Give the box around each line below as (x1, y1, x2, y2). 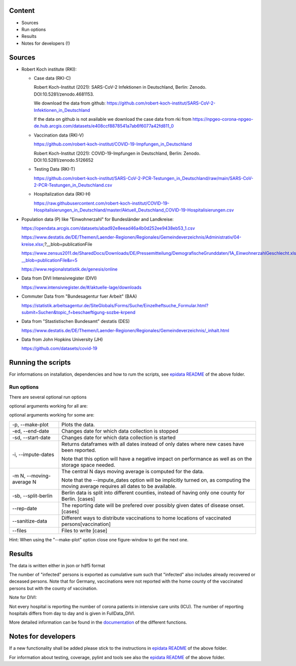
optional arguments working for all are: (9, 403, 88, 409)
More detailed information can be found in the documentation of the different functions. (9, 619, 187, 626)
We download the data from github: (34, 100, 106, 106)
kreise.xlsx (21, 241, 43, 247)
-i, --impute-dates (12, 451, 54, 458)
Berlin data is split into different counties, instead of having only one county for (61, 489, 245, 496)
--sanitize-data (12, 518, 47, 525)
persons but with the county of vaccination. (9, 585, 98, 591)
